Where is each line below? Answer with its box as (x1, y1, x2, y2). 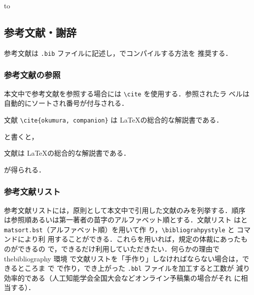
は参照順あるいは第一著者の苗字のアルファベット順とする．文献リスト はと (4, 214, 248, 225)
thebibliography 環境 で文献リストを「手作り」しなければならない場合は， (4, 253, 243, 263)
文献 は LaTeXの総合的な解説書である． (4, 148, 130, 158)
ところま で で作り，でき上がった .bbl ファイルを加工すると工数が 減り (17, 263, 250, 273)
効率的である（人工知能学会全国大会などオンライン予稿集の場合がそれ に (4, 272, 241, 283)
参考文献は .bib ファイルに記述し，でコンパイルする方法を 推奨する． (4, 47, 232, 58)
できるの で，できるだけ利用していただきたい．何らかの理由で (17, 244, 220, 254)
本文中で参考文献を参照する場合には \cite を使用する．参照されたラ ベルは (4, 88, 250, 98)
